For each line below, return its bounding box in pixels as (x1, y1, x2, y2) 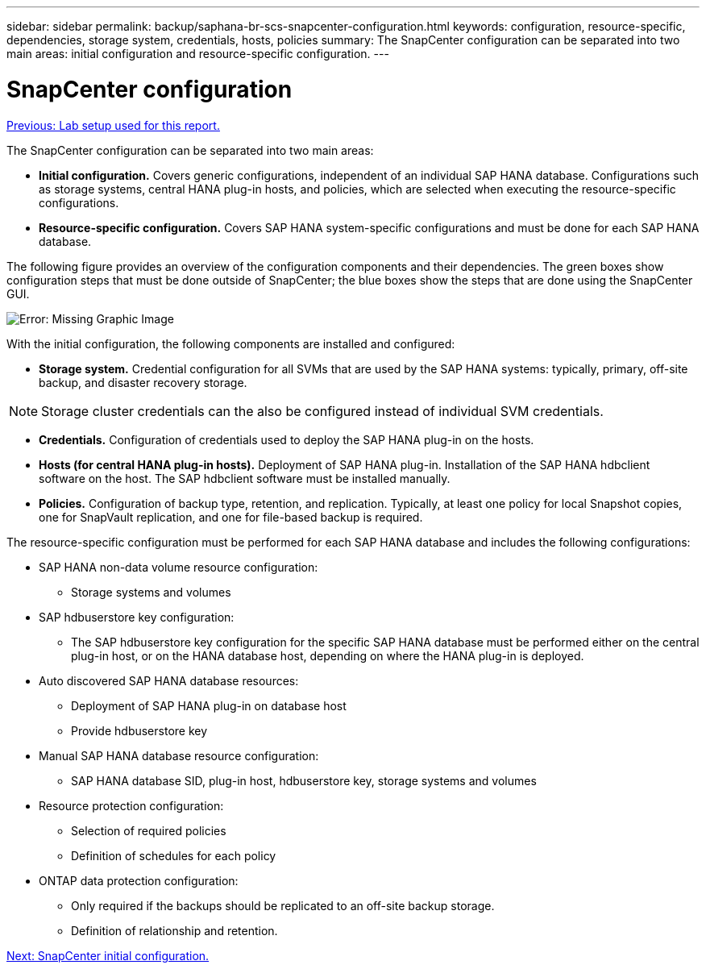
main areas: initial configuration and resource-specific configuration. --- (6, 47, 389, 60)
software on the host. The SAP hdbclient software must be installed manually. (39, 471, 451, 485)
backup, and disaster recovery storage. (39, 375, 247, 389)
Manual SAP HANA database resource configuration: (39, 748, 319, 763)
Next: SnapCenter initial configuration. (6, 948, 210, 963)
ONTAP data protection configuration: (39, 873, 239, 888)
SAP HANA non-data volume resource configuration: (39, 559, 318, 574)
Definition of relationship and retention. (71, 923, 278, 938)
